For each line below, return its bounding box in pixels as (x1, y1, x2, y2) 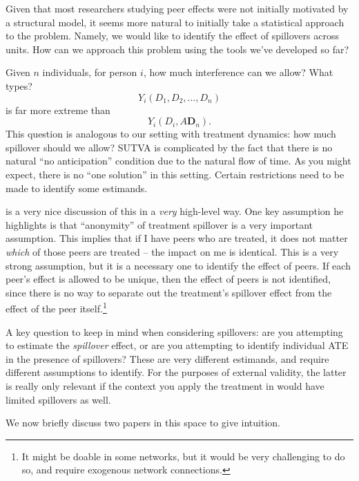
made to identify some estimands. (6, 180, 148, 195)
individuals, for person (42, 65, 137, 79)
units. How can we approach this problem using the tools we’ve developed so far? (6, 41, 349, 56)
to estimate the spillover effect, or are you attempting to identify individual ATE (6, 338, 349, 352)
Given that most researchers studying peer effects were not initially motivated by (6, 1, 349, 15)
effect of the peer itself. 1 (6, 299, 107, 315)
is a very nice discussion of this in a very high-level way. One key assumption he (6, 204, 344, 218)
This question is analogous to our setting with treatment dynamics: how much (6, 126, 336, 141)
